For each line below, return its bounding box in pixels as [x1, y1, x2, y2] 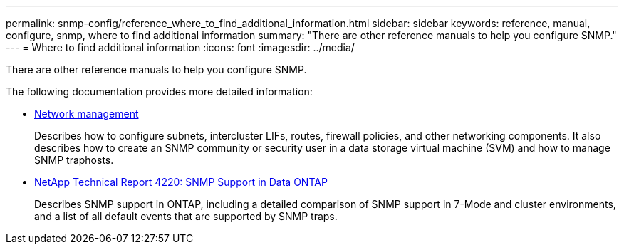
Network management [34, 108, 139, 120]
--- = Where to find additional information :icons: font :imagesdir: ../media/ [6, 41, 355, 53]
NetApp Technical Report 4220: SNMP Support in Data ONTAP [34, 176, 328, 188]
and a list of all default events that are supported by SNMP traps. [34, 210, 338, 222]
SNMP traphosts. [34, 154, 114, 166]
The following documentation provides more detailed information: [6, 85, 313, 98]
